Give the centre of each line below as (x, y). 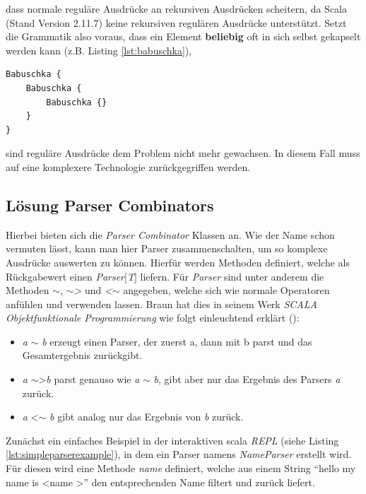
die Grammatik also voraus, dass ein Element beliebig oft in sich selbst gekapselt (183, 36)
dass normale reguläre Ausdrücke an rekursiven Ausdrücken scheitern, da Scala (176, 8)
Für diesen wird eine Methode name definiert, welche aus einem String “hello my (181, 468)
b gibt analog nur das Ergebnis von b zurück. (147, 417)
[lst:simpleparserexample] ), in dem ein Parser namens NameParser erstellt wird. (179, 454)
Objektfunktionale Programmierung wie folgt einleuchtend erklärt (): (153, 318)
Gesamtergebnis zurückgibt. (82, 355)
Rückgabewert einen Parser (65, 276)
